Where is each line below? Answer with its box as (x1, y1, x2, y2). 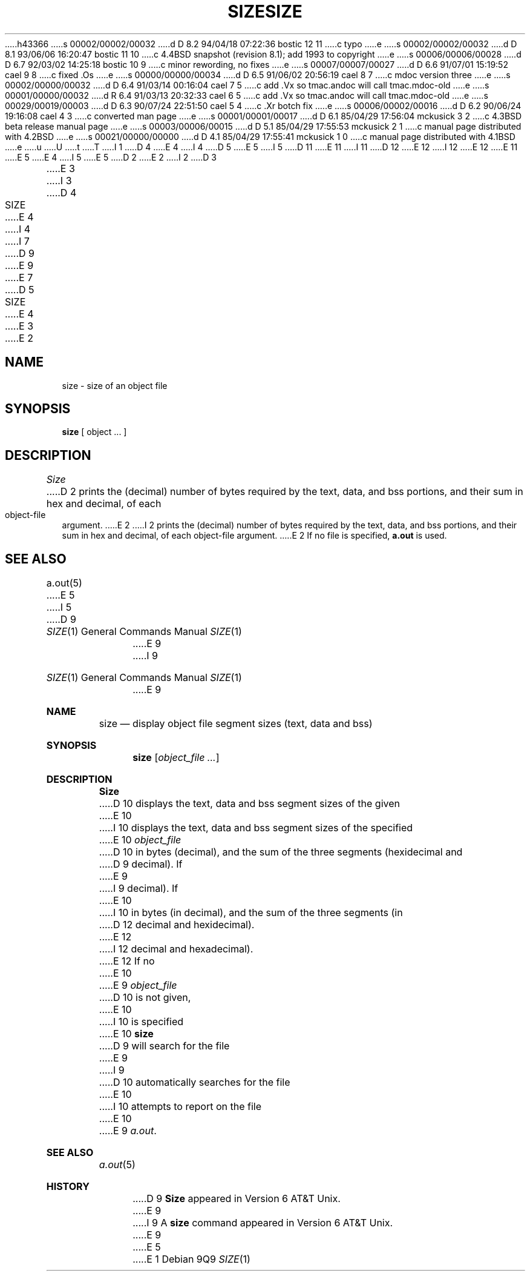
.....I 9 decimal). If (99, 882, 178, 895)
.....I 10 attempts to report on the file (99, 1100, 261, 1113)
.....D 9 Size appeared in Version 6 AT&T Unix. (132, 1192, 341, 1205)
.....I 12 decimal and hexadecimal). (99, 943, 254, 955)
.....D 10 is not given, (99, 991, 191, 1004)
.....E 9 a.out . (99, 1125, 157, 1137)
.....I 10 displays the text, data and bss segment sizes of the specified (99, 822, 413, 834)
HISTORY (46, 1180, 90, 1193)
